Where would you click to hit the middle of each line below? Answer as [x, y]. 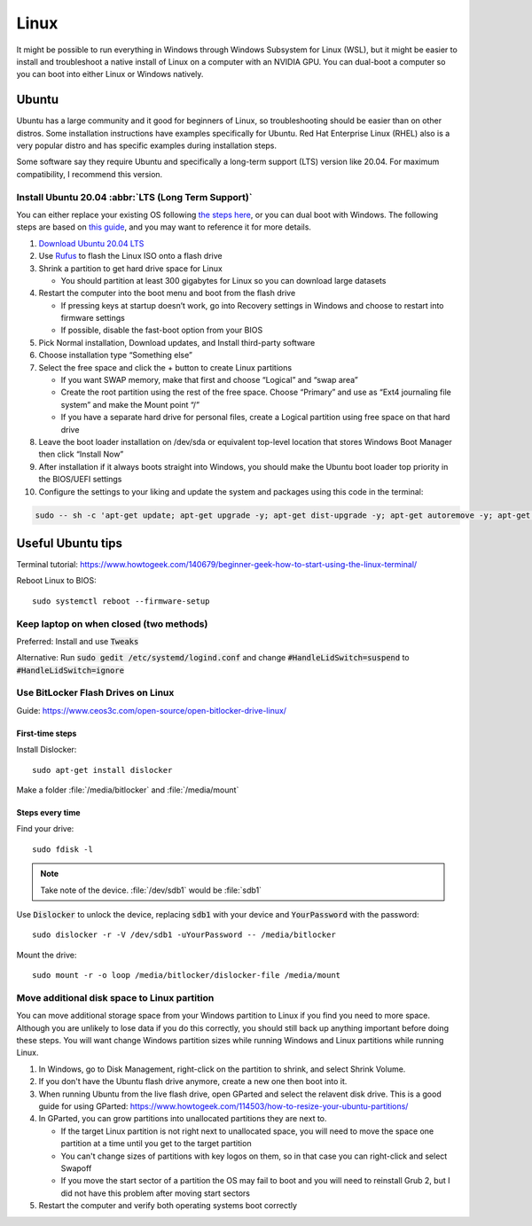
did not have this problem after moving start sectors [155, 1193]
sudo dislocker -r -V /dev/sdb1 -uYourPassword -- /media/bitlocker [184, 935]
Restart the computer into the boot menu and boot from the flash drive [167, 293]
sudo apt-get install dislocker [102, 770]
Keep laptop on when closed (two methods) [112, 623]
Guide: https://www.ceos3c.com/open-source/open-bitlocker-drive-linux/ [152, 710]
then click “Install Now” [81, 454]
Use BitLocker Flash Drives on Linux [95, 693]
